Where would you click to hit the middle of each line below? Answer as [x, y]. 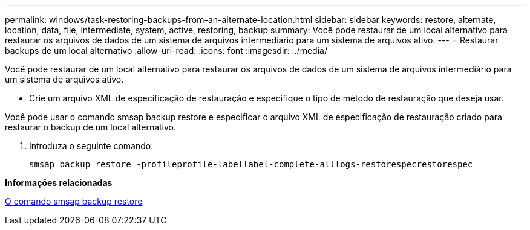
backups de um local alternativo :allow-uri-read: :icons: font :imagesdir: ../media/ [166, 50]
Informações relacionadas [59, 183]
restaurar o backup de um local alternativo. [91, 127]
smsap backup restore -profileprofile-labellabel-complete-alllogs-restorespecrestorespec [251, 164]
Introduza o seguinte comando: [91, 146]
